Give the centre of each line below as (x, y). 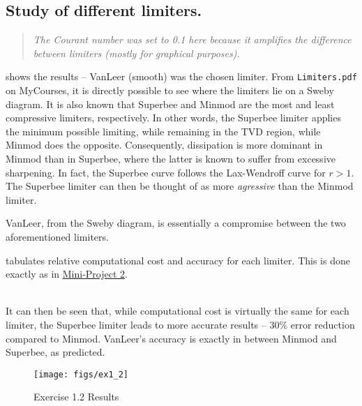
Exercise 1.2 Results (76, 397)
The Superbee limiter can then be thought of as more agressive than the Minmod (180, 186)
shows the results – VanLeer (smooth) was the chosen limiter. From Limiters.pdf (181, 76)
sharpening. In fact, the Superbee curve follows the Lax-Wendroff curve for (166, 172)
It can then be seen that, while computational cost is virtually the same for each (178, 311)
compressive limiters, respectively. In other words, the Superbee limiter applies (173, 118)
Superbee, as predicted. (55, 352)
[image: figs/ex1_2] (81, 374)
